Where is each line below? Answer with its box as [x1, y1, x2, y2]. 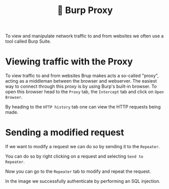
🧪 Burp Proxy [57, 5, 113, 16]
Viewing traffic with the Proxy [5, 56, 133, 68]
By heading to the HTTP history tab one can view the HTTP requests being [5, 104, 161, 110]
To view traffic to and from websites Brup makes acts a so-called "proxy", [5, 73, 159, 79]
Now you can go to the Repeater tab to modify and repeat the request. [5, 168, 151, 174]
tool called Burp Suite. [5, 38, 52, 44]
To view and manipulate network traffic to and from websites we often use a [5, 33, 164, 39]
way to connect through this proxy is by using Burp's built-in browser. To [5, 83, 157, 90]
